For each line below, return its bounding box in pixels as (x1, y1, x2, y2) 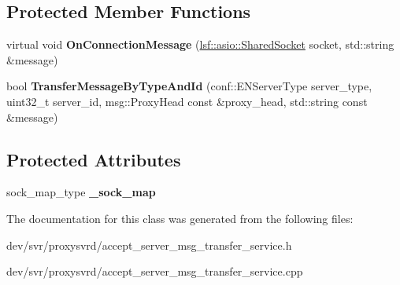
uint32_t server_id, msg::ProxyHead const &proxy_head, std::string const (6, 93, 368, 109)
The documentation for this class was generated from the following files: (6, 210, 354, 226)
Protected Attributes (6, 147, 181, 171)
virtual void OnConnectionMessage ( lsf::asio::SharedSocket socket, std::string (6, 36, 394, 53)
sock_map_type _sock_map (6, 184, 156, 200)
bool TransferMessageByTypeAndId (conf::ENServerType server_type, (6, 78, 372, 94)
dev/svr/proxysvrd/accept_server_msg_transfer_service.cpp (6, 263, 303, 280)
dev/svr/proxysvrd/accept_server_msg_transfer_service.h (6, 236, 292, 253)
